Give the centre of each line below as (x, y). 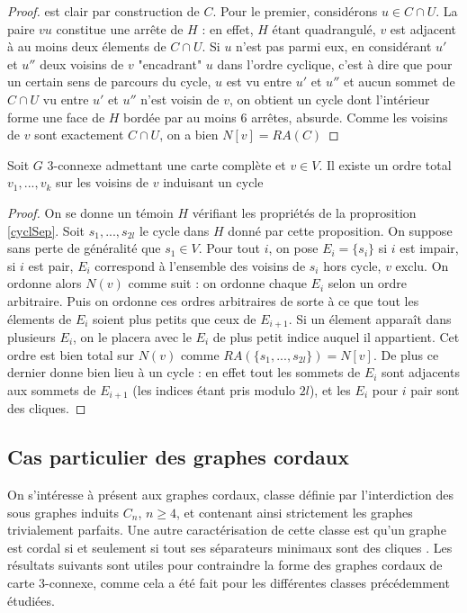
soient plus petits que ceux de (175, 318)
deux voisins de (82, 63)
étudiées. (31, 600)
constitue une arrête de (120, 28)
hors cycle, (352, 265)
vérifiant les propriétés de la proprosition (304, 212)
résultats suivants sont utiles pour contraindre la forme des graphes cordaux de (225, 565)
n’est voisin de (180, 99)
